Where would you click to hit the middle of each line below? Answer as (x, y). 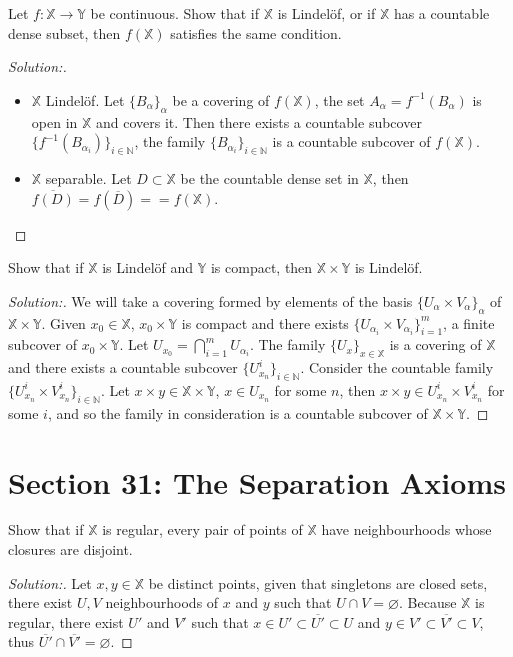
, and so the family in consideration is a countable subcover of (237, 412)
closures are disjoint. (70, 549)
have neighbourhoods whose (406, 529)
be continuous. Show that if (174, 13)
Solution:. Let (50, 582)
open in (54, 121)
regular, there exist (66, 621)
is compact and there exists (265, 322)
